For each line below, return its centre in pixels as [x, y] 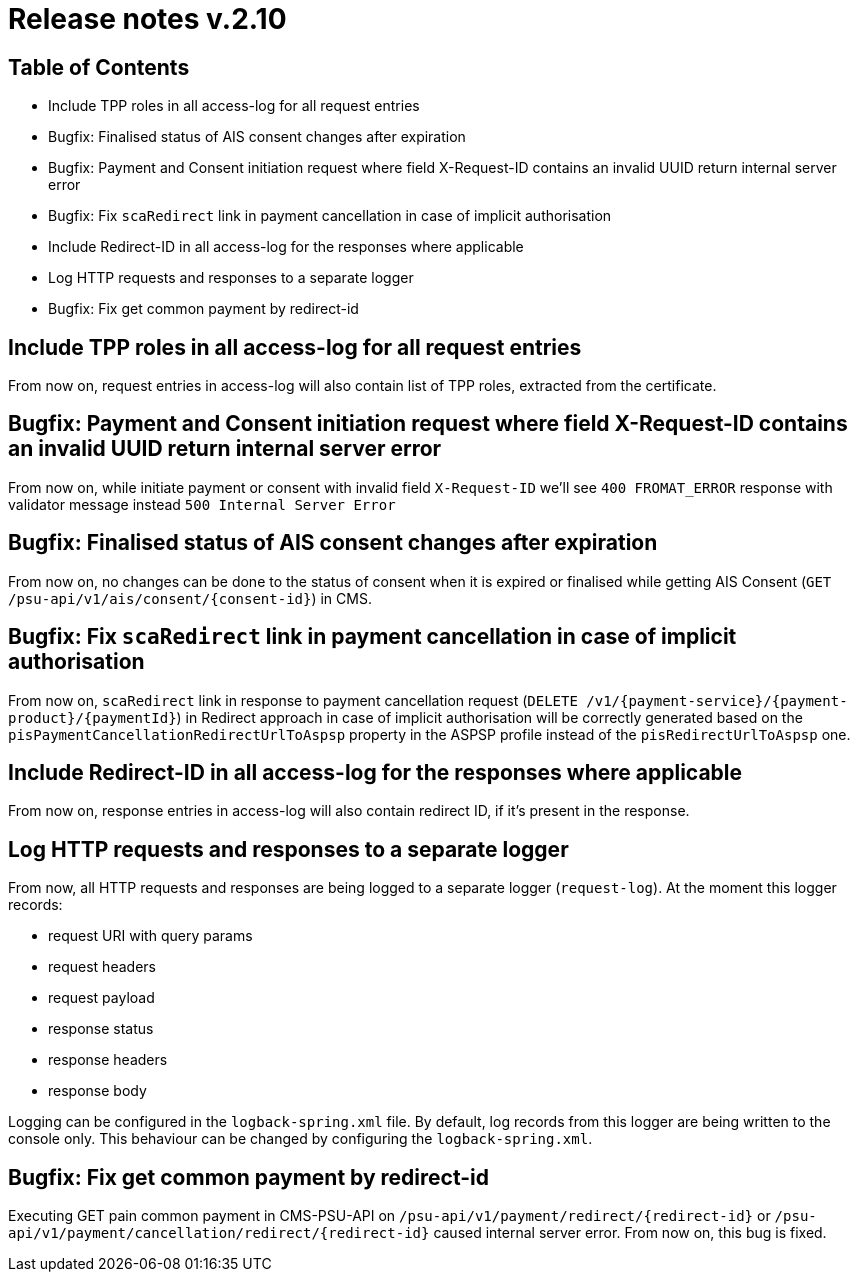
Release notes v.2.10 [147, 19]
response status [101, 1029]
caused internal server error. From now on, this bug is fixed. [630, 1233]
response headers [108, 1060]
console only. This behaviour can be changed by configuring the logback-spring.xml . [300, 1139]
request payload [101, 998]
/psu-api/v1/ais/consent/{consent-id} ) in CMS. [190, 598]
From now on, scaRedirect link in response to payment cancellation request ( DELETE [293, 700]
